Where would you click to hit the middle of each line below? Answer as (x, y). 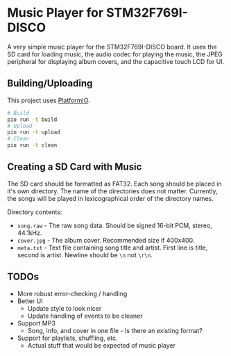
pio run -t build (32, 120)
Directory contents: (35, 212)
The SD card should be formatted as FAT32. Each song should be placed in (114, 184)
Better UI (30, 301)
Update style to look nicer (65, 308)
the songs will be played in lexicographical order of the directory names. (110, 198)
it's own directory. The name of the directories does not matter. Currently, (112, 191)
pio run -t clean (32, 145)
